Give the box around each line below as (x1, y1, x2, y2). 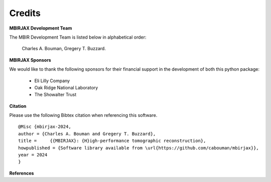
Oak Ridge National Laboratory (34, 84, 98, 90)
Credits (9, 8, 41, 19)
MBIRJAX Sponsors (9, 57, 51, 63)
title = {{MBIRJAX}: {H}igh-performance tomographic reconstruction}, (18, 138, 206, 144)
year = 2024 (18, 152, 48, 158)
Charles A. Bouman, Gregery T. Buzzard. (22, 46, 106, 52)
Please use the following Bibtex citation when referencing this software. (9, 112, 158, 118)
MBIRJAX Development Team (9, 25, 72, 31)
